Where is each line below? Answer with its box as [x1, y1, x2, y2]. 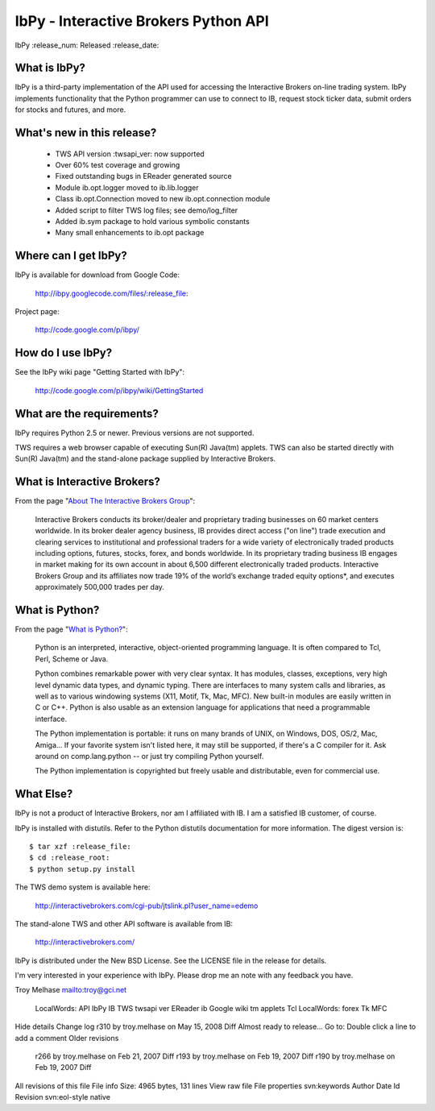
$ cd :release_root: [29, 853, 110, 862]
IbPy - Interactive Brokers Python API [14, 12, 269, 30]
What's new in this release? [14, 126, 157, 140]
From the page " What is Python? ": [14, 624, 128, 634]
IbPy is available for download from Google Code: [14, 270, 180, 280]
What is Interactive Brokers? [14, 475, 161, 489]
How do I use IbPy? [14, 346, 113, 360]
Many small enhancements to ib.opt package [55, 228, 205, 238]
